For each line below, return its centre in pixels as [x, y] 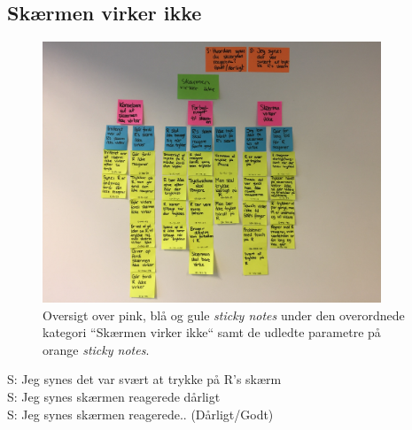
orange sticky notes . [96, 349]
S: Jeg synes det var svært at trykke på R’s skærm [144, 379]
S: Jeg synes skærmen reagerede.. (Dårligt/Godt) [140, 414]
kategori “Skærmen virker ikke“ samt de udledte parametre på [212, 332]
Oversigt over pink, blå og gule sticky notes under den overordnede [224, 315]
